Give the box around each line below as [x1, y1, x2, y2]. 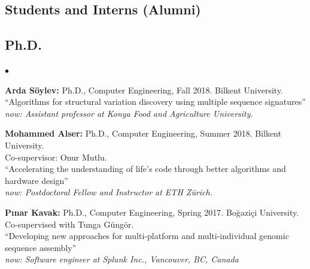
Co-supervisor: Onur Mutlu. [5, 150, 107, 163]
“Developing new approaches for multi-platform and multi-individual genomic [5, 229, 289, 242]
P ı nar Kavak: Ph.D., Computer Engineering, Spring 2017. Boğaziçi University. [5, 205, 299, 218]
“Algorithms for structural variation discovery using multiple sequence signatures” [5, 95, 306, 108]
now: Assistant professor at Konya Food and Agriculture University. [5, 107, 253, 119]
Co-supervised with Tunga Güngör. [5, 217, 134, 230]
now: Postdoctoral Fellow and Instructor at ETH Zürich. [5, 186, 213, 198]
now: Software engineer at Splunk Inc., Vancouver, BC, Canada [5, 253, 239, 265]
